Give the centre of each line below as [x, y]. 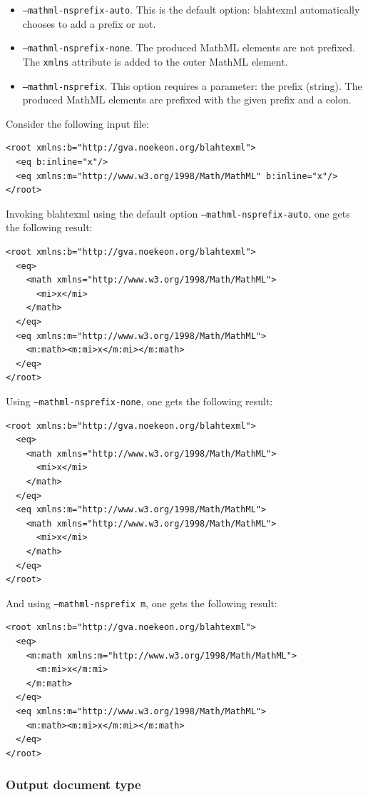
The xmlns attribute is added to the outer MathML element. [155, 61]
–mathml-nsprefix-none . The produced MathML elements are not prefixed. [189, 47]
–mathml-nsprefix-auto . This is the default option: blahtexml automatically [191, 9]
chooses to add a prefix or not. [89, 23]
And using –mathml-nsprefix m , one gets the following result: [142, 603]
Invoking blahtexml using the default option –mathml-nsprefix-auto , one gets [178, 213]
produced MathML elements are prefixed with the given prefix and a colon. [187, 100]
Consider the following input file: [77, 123]
